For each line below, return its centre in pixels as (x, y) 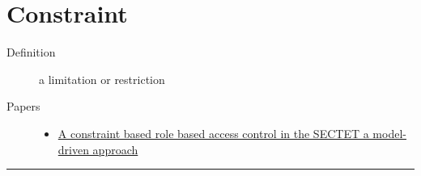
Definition (31, 52)
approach (115, 149)
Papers (23, 106)
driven (73, 149)
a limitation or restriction (102, 79)
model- (389, 133)
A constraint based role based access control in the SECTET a (213, 133)
